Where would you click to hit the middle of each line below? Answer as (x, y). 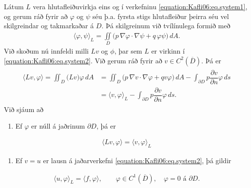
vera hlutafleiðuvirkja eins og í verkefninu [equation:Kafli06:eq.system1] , (140, 6)
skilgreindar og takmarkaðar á (49, 26)
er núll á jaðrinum (58, 125)
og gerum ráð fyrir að (36, 16)
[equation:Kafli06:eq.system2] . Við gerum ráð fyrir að (83, 60)
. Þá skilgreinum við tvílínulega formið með (166, 26)
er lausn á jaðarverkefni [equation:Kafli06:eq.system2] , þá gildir (137, 160)
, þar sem (128, 51)
